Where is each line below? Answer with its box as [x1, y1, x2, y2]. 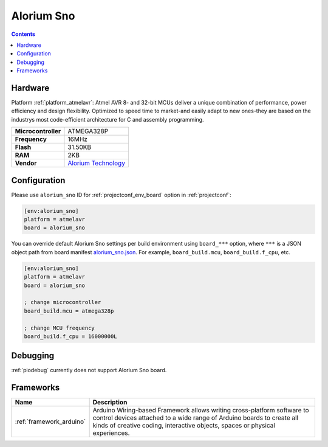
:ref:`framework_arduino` [15, 417, 86, 426]
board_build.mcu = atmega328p [24, 307, 114, 314]
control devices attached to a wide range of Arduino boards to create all [92, 414, 299, 422]
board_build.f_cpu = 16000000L [24, 333, 118, 340]
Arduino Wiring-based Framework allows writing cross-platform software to [92, 406, 309, 415]
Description [92, 398, 128, 407]
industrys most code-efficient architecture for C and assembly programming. [11, 116, 204, 123]
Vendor [15, 159, 37, 167]
